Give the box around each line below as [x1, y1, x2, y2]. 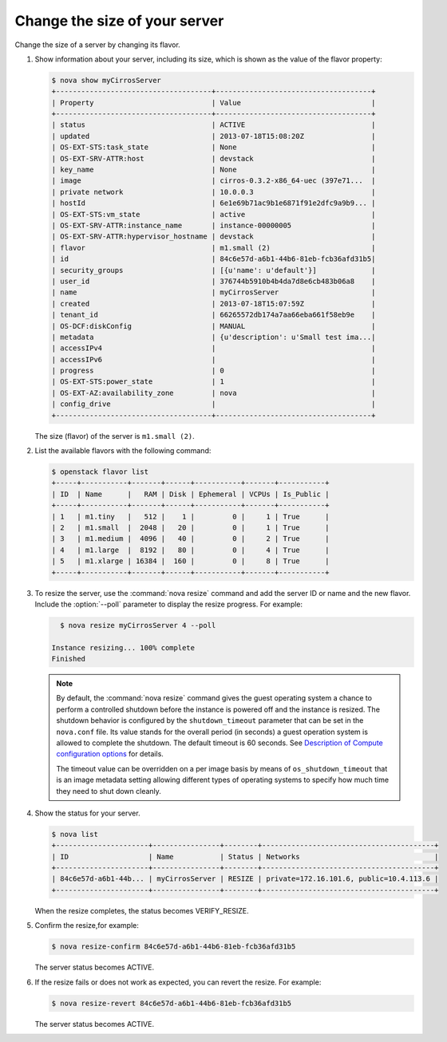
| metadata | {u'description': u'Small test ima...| [51, 332, 376, 341]
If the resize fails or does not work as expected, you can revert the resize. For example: [34, 977, 322, 987]
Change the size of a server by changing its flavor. [14, 40, 181, 49]
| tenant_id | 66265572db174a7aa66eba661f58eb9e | [51, 310, 376, 319]
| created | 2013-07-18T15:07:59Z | [51, 299, 376, 308]
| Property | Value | [51, 98, 376, 107]
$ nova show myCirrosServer [51, 76, 161, 85]
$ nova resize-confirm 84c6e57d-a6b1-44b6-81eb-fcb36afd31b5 [51, 942, 296, 951]
